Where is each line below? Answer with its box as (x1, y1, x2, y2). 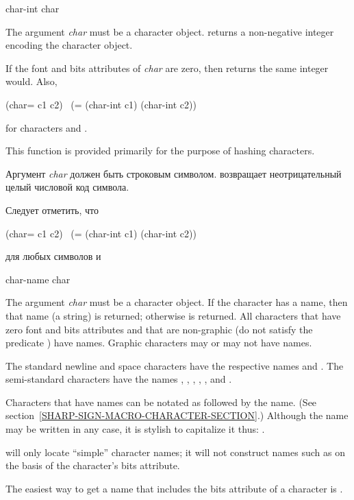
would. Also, (5, 74, 58, 88)
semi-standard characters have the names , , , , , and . (5, 372, 232, 386)
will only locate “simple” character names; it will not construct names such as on (5, 444, 345, 459)
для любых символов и (5, 249, 101, 263)
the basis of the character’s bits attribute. (5, 458, 180, 473)
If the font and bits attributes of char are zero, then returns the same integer (5, 60, 329, 75)
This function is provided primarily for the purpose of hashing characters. (5, 143, 315, 158)
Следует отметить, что (5, 202, 99, 217)
